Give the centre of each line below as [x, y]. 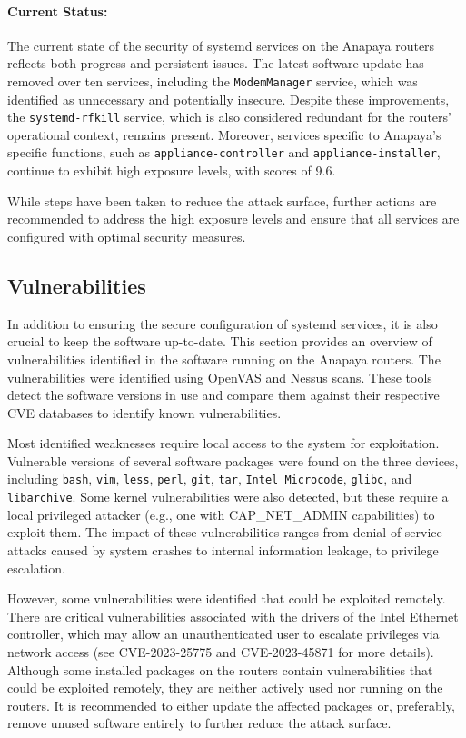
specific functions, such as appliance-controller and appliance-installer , [224, 152]
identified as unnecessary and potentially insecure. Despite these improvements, [228, 99]
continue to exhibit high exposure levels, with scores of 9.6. [172, 170]
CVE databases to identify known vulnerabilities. [144, 412]
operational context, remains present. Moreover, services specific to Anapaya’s [224, 134]
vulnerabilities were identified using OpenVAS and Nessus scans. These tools [220, 377]
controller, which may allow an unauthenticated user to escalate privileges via [223, 634]
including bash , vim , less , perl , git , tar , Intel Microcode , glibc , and [210, 479]
